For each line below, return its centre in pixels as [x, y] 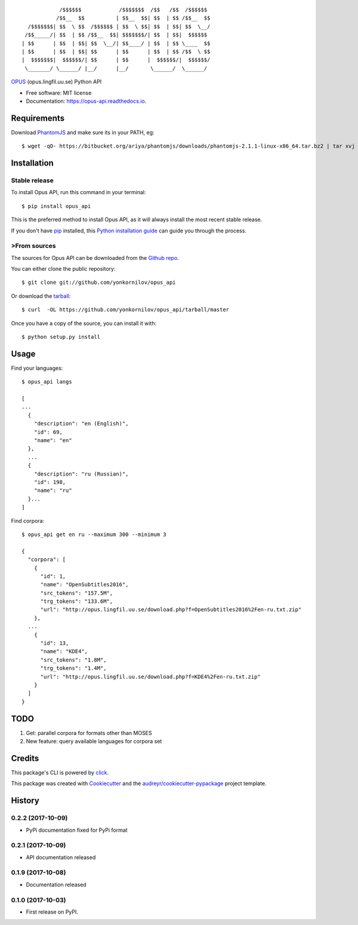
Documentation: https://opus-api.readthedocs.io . [86, 101]
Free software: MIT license [59, 93]
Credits [25, 758]
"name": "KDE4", [64, 652]
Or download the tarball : [41, 296]
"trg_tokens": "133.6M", [77, 601]
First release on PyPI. [52, 912]
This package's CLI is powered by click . [60, 772]
